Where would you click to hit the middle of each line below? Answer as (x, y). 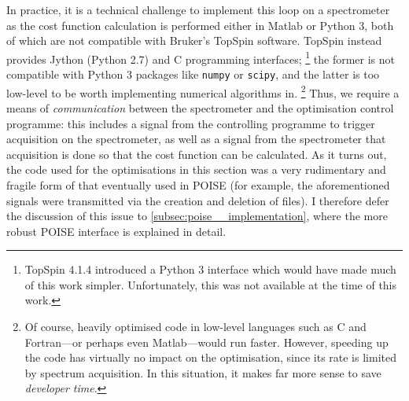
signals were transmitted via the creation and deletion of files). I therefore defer (198, 200)
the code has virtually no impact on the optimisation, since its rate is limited (210, 357)
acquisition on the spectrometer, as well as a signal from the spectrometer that (196, 139)
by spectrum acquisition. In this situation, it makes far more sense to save (203, 372)
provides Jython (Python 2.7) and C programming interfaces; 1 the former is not (201, 57)
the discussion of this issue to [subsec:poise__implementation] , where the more (197, 216)
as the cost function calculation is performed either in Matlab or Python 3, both (200, 25)
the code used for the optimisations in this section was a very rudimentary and (196, 169)
